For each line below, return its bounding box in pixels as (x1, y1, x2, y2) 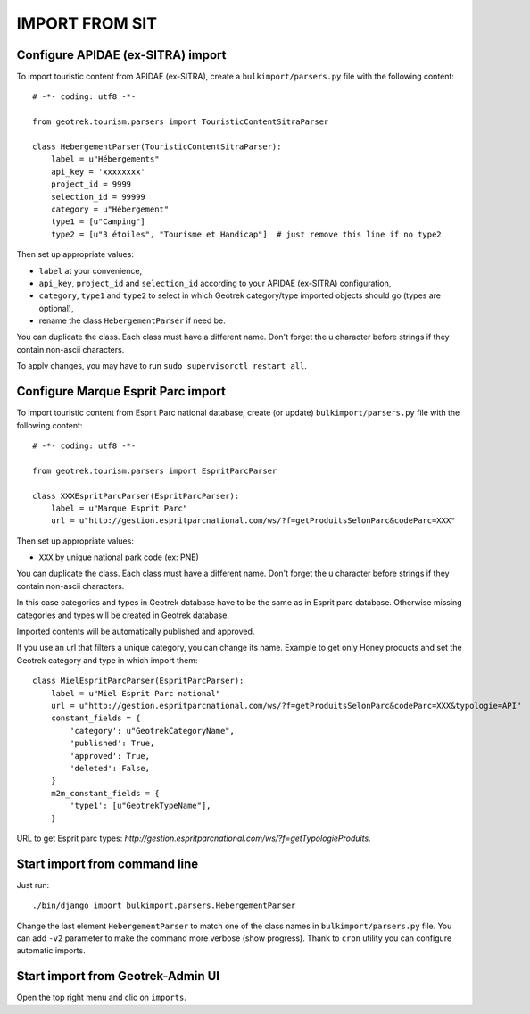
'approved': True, (70, 751, 151, 760)
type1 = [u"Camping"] (50, 217, 146, 227)
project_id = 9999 (50, 179, 132, 189)
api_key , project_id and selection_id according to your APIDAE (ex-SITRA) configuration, (38, 278, 392, 288)
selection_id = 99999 (50, 192, 146, 202)
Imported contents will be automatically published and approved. (16, 626, 255, 637)
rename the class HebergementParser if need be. (38, 315, 227, 326)
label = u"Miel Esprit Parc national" (50, 688, 221, 698)
